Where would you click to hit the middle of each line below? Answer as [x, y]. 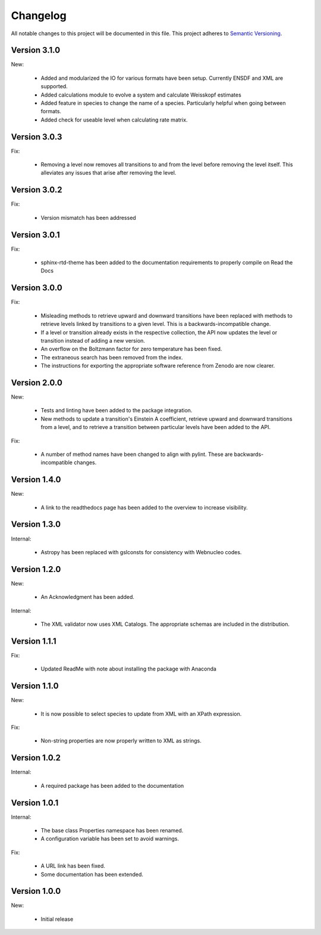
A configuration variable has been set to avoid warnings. [110, 839]
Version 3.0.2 [37, 190]
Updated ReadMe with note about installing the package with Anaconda [129, 669]
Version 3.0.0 [37, 288]
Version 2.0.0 [37, 382]
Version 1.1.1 [34, 641]
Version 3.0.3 [37, 137]
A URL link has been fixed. [73, 866]
